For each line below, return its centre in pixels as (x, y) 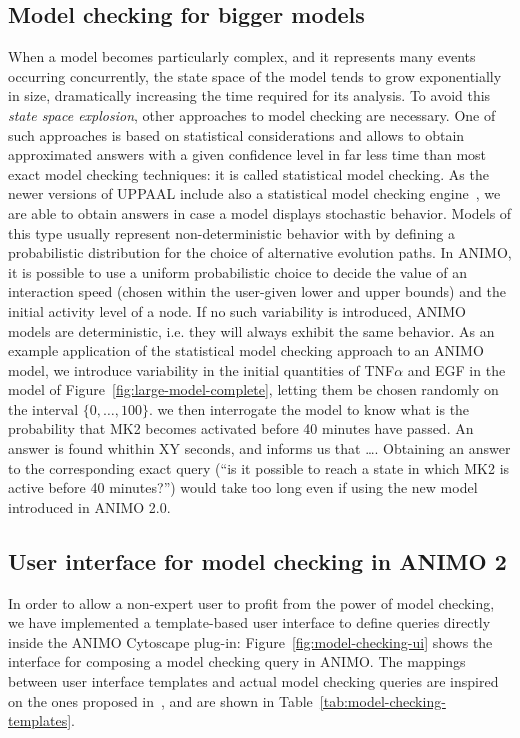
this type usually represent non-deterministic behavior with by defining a (231, 232)
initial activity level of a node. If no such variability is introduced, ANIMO (237, 310)
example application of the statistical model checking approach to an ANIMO (246, 350)
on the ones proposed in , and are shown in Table (160, 700)
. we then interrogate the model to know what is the (309, 408)
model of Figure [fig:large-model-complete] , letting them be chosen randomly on (253, 389)
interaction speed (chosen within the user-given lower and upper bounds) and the (257, 291)
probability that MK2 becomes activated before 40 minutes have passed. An (241, 428)
